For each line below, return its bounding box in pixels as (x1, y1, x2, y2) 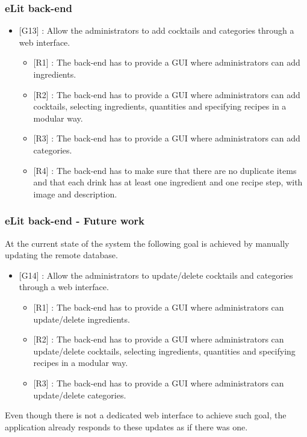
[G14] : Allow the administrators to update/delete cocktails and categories (19, 268, 293, 281)
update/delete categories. (33, 388, 126, 401)
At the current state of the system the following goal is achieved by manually (5, 237, 290, 249)
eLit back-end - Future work (5, 213, 144, 228)
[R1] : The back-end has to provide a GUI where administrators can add (33, 56, 300, 69)
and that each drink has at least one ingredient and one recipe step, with (33, 176, 303, 188)
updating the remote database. (5, 249, 118, 261)
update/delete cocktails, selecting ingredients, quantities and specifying (33, 344, 296, 357)
